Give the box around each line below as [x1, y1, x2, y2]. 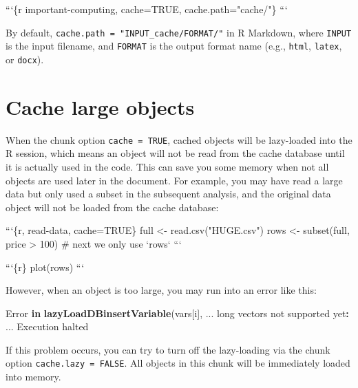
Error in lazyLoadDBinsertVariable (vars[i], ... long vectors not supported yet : [6, 305, 349, 320]
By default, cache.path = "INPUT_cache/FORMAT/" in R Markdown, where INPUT [6, 25, 352, 39]
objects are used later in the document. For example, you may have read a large [6, 173, 343, 187]
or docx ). [6, 52, 44, 66]
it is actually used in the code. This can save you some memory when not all [6, 159, 329, 173]
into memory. [6, 369, 61, 384]
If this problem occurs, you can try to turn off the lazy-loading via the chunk [6, 342, 330, 356]
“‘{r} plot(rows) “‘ [6, 259, 85, 274]
